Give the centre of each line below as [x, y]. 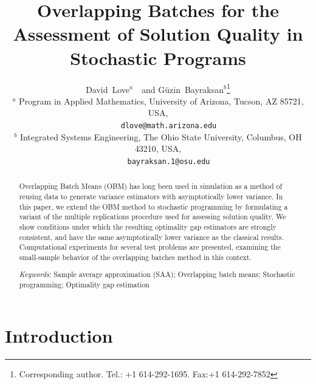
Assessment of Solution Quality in [158, 34]
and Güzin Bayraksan [183, 89]
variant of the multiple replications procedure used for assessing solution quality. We [153, 217]
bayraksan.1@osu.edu [169, 161]
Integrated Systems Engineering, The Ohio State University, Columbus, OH [161, 136]
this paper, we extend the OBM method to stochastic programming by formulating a [153, 206]
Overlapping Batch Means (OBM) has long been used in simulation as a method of [151, 186]
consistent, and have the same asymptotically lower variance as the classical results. [151, 237]
